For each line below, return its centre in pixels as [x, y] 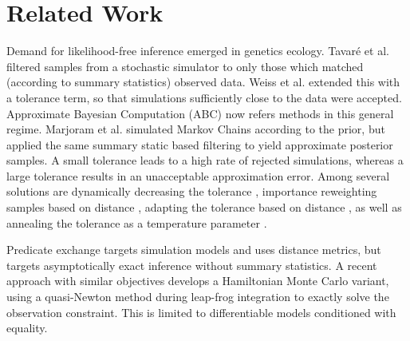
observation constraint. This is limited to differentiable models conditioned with [201, 312]
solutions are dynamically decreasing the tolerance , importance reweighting [192, 191]
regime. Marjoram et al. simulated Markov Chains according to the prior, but [196, 129]
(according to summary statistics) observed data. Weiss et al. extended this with [203, 82]
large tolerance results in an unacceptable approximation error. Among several [198, 175]
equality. [27, 328]
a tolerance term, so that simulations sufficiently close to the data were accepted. [204, 97]
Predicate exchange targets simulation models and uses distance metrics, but [194, 250]
